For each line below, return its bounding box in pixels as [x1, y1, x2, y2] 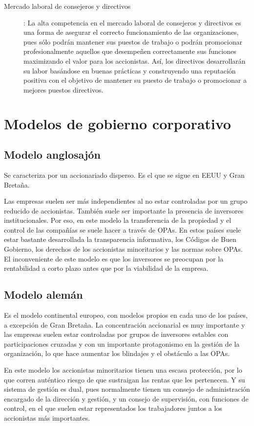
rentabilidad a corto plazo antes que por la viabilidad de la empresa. [4, 263, 209, 273]
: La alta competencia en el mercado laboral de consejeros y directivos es [23, 17, 241, 27]
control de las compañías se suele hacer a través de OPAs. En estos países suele [4, 224, 241, 235]
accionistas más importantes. [4, 413, 90, 423]
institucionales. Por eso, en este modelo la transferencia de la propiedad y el [4, 215, 232, 225]
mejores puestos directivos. [23, 84, 104, 95]
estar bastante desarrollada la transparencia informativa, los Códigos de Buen [4, 234, 236, 244]
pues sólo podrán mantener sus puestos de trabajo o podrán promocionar [23, 36, 242, 47]
